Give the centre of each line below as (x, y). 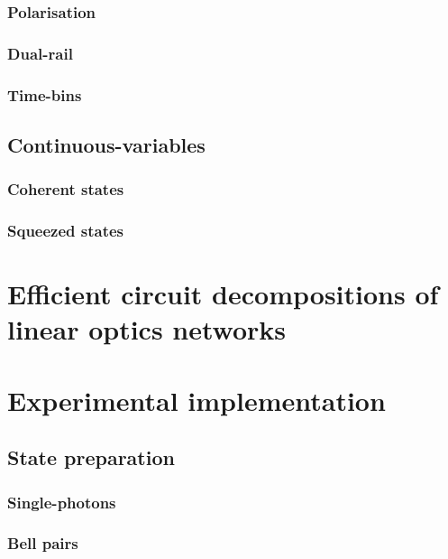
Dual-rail (40, 53)
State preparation (91, 457)
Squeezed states (66, 231)
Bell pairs (43, 543)
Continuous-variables (106, 144)
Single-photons (62, 502)
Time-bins (45, 94)
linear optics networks (147, 329)
